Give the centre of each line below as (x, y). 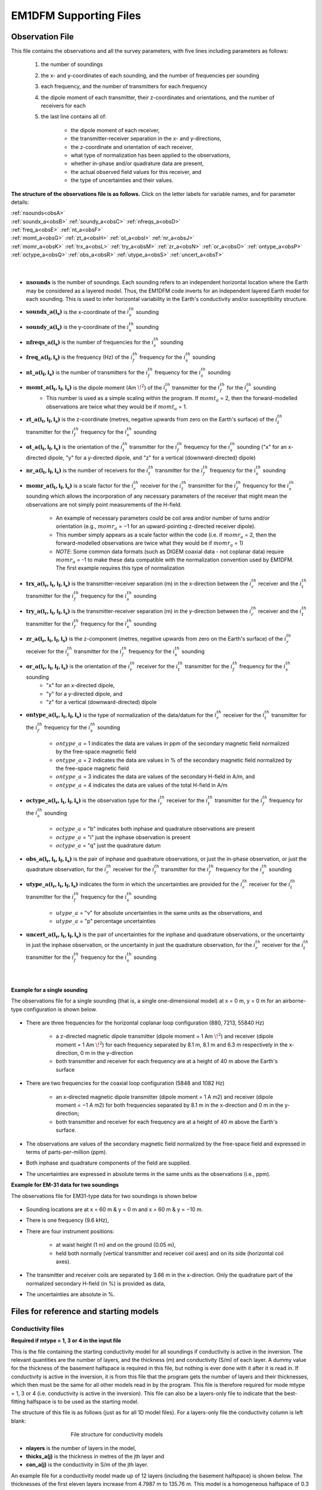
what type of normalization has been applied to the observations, (151, 155)
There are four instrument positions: (70, 1231)
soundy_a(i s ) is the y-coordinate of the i (78, 328)
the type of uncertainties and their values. (122, 180)
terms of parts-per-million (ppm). (66, 1152)
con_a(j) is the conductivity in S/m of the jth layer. (87, 1465)
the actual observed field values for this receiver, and (136, 172)
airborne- (294, 1001)
